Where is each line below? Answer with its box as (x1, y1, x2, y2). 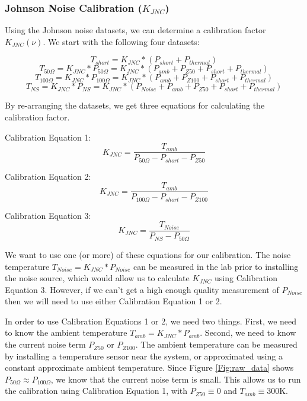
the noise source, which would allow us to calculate (5, 272, 190, 284)
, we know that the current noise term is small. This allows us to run (50, 373, 301, 385)
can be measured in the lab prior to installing (133, 260, 299, 272)
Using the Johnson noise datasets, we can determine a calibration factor (5, 24, 266, 36)
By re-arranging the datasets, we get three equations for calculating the (5, 99, 265, 112)
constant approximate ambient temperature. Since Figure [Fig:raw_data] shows (5, 361, 294, 374)
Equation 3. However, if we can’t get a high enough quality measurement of (5, 283, 279, 295)
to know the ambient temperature (5, 326, 127, 339)
